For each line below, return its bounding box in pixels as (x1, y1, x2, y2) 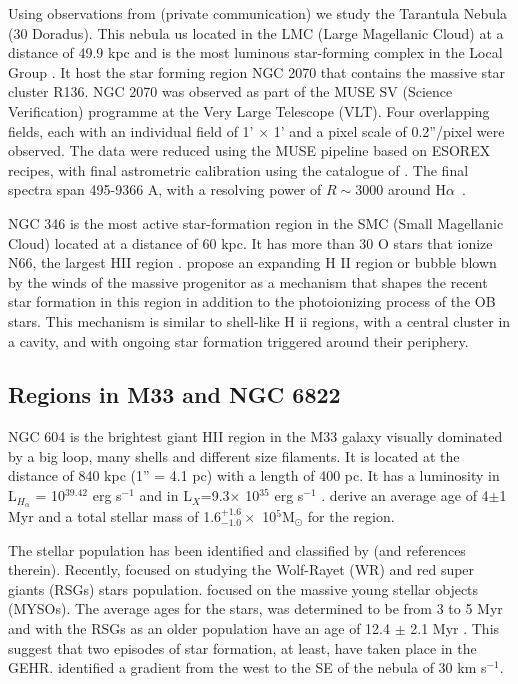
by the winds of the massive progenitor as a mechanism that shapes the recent (8, 271, 488, 292)
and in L (139, 485, 192, 506)
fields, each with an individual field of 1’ (8, 120, 254, 141)
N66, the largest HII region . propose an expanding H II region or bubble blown (8, 252, 497, 273)
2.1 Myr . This (410, 617, 500, 638)
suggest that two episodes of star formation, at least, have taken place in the (8, 637, 477, 658)
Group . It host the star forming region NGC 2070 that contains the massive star (8, 61, 506, 82)
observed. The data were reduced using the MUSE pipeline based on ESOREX (8, 140, 491, 161)
